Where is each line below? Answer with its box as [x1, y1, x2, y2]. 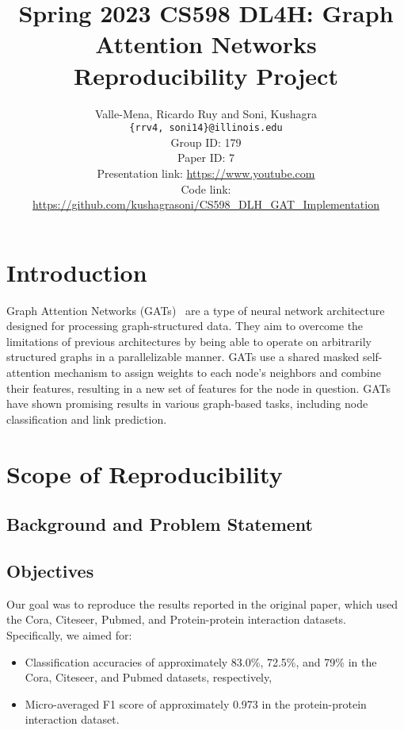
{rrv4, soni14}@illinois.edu [129, 122, 283, 134]
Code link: [181, 180, 231, 197]
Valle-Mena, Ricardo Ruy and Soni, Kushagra [94, 105, 318, 121]
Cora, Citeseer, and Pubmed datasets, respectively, [25, 669, 273, 686]
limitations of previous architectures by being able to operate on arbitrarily [6, 332, 372, 349]
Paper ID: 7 [177, 149, 234, 166]
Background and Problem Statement [6, 512, 313, 536]
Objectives [6, 558, 94, 582]
